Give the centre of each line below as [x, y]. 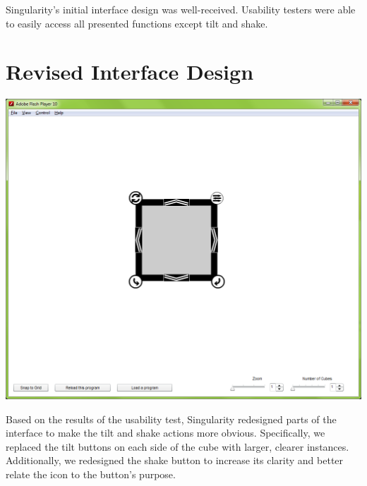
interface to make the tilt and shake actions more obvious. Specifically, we [166, 433]
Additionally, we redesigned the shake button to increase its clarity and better [175, 460]
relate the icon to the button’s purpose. [91, 474]
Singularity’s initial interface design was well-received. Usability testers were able [181, 9]
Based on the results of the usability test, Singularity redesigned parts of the [171, 419]
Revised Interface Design [130, 72]
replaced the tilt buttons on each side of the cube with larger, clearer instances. [178, 446]
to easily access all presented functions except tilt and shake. [137, 23]
